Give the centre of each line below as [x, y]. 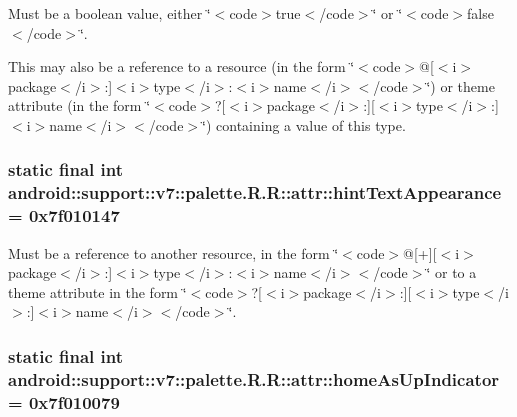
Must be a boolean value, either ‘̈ [109, 13]
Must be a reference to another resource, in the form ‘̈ [173, 252]
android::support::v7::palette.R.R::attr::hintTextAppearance [255, 192]
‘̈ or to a [451, 272]
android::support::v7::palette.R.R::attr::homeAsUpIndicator [254, 378]
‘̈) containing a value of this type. [304, 124]
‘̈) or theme [460, 85]
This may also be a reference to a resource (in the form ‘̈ [181, 66]
